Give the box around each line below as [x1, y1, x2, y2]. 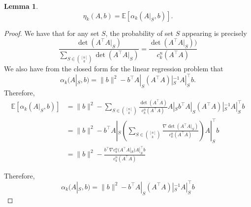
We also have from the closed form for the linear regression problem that [4, 63, 223, 74]
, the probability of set [105, 28, 174, 38]
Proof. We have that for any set [4, 28, 99, 38]
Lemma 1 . [4, 1, 38, 11]
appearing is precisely [182, 28, 247, 38]
